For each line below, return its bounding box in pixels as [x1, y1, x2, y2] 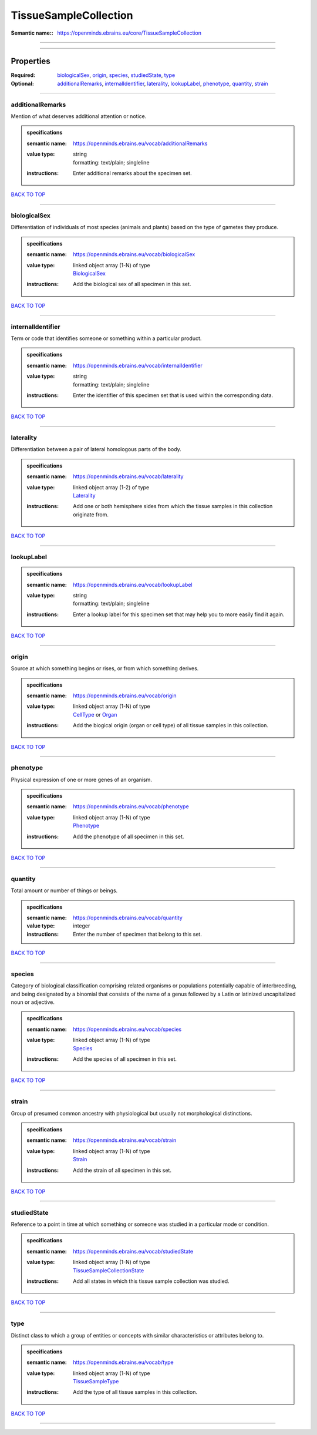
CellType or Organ [73, 711, 117, 718]
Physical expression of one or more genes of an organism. [11, 776, 153, 783]
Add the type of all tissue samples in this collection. [73, 1389, 198, 1396]
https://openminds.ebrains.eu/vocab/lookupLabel [73, 581, 193, 588]
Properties [11, 56, 50, 66]
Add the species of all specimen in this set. [73, 1056, 177, 1063]
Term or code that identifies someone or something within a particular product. [11, 335, 202, 342]
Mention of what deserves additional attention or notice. [11, 112, 147, 120]
